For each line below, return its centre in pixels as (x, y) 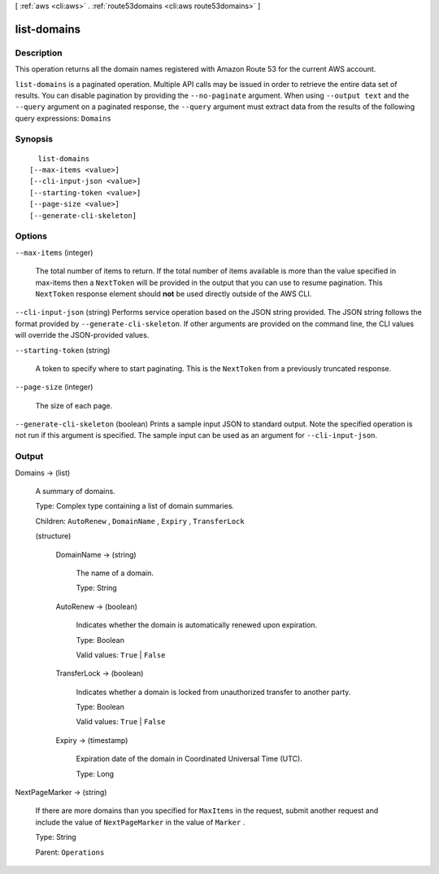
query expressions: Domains (63, 118)
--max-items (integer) (54, 252)
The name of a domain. (115, 573)
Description (39, 53)
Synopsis (34, 139)
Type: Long (95, 774)
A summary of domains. (75, 491)
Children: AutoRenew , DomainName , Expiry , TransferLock (140, 521)
